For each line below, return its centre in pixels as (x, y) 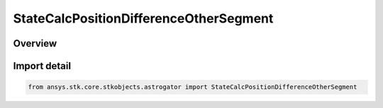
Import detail (42, 66)
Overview (35, 43)
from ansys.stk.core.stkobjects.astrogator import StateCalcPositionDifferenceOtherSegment (193, 87)
